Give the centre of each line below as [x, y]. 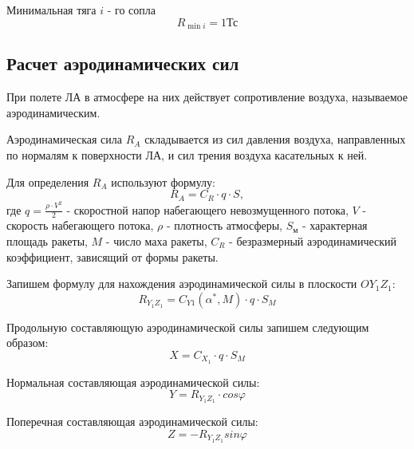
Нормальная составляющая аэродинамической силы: [133, 382]
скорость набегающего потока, [80, 225]
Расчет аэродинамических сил [123, 63]
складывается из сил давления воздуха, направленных [275, 139]
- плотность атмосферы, [224, 225]
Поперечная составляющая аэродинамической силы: [132, 421]
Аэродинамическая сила [65, 139]
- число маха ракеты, [156, 240]
